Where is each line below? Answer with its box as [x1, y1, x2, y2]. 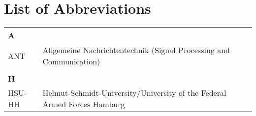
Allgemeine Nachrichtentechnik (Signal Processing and [42, 44, 230, 56]
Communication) [42, 56, 100, 67]
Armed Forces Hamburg [42, 98, 125, 110]
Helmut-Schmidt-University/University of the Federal [42, 87, 226, 99]
